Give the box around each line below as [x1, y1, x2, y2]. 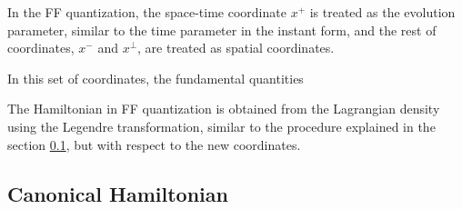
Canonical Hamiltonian [7, 179, 228, 207]
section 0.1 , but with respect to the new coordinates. [7, 134, 301, 154]
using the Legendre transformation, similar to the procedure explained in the [7, 116, 436, 135]
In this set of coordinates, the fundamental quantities [7, 68, 304, 87]
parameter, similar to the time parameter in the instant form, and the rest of [7, 20, 437, 39]
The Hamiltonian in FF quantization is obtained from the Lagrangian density [7, 99, 440, 118]
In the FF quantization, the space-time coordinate [7, 3, 286, 21]
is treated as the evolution [309, 3, 456, 21]
